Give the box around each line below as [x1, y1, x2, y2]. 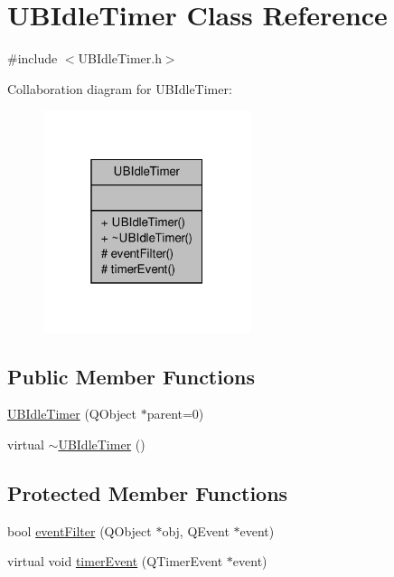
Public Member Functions [7, 362, 255, 390]
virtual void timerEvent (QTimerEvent [7, 552, 223, 571]
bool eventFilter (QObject [7, 521, 152, 540]
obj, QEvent [162, 521, 230, 540]
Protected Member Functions [7, 478, 288, 506]
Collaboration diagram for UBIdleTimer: [7, 79, 232, 98]
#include [7, 49, 58, 68]
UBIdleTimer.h [78, 49, 162, 68]
